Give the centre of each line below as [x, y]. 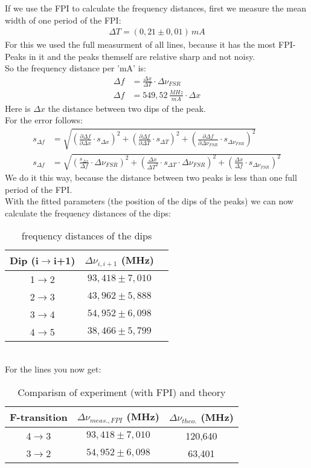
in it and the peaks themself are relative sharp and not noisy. [142, 56]
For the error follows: [44, 120]
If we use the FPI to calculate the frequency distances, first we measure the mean [155, 8]
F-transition [39, 417]
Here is [18, 108]
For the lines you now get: [53, 369]
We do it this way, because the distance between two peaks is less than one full [151, 177]
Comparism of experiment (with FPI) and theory [122, 392]
